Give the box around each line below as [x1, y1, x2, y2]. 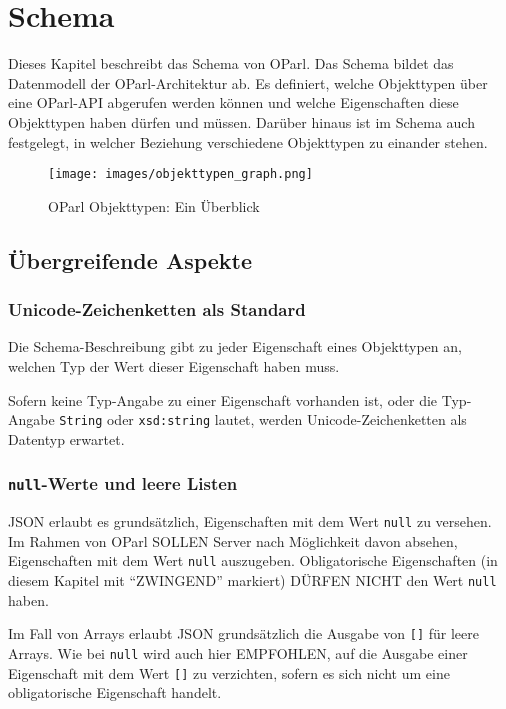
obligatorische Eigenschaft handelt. [8, 682, 222, 703]
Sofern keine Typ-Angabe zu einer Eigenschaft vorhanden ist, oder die [8, 389, 438, 410]
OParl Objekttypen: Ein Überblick [48, 195, 260, 216]
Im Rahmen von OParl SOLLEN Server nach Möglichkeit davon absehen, [8, 530, 458, 551]
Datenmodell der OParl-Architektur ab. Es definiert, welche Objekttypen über [8, 72, 488, 93]
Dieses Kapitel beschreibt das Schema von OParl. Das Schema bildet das [8, 53, 454, 74]
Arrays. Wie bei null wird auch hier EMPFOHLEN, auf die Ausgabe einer [8, 642, 468, 663]
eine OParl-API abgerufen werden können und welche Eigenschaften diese [8, 92, 459, 113]
